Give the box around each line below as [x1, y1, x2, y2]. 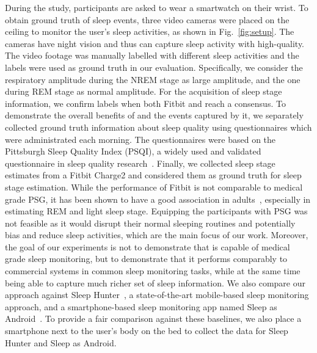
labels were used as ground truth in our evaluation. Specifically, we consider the [5, 60, 303, 73]
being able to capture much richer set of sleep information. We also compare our [5, 276, 305, 289]
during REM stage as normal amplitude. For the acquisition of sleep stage [5, 85, 282, 98]
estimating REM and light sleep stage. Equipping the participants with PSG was [5, 205, 308, 217]
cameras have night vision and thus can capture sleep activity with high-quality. [5, 37, 305, 49]
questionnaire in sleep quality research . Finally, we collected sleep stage [5, 156, 275, 169]
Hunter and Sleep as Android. [5, 336, 117, 349]
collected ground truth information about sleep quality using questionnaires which [5, 120, 312, 133]
